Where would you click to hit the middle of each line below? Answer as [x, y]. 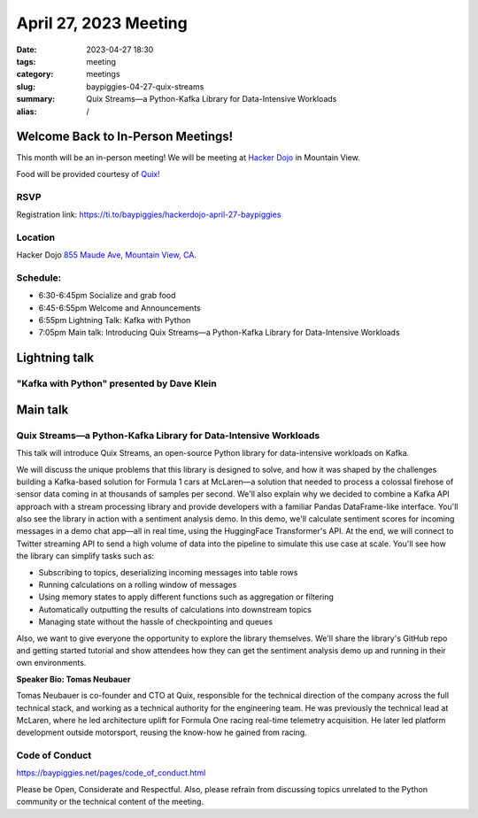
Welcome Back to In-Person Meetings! [125, 137]
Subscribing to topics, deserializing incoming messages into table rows [168, 572]
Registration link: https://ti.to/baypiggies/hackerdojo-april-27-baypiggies [149, 214]
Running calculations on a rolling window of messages [138, 585]
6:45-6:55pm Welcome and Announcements [119, 308]
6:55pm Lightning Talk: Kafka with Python [115, 320]
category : [35, 74]
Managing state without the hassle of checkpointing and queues [156, 622]
